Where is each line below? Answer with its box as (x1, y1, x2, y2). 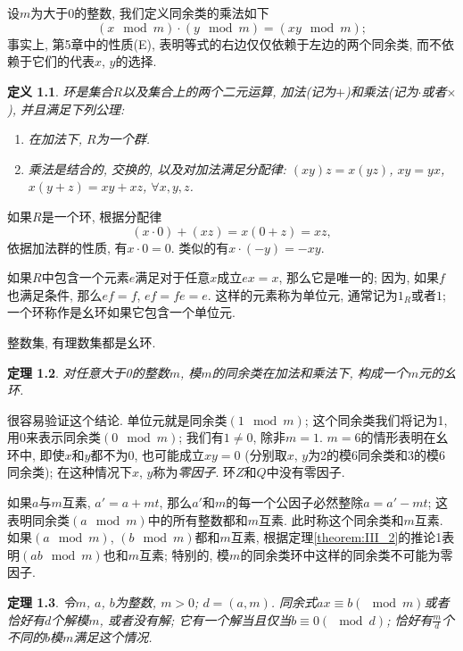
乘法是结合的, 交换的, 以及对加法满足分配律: (28, 159, 286, 178)
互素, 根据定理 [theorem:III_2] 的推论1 (230, 528, 442, 547)
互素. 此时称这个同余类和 (258, 510, 404, 529)
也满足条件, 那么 (7, 285, 103, 304)
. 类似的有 (170, 238, 229, 256)
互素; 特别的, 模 (138, 545, 230, 563)
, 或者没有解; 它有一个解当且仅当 (99, 610, 292, 629)
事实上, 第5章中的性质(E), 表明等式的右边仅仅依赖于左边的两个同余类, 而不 (7, 34, 442, 53)
